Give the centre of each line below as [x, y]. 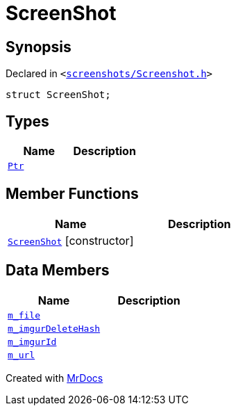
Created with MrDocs [54, 378]
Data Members [58, 271]
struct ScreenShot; [58, 95]
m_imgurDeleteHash [54, 328]
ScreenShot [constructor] [71, 240]
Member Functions [72, 194]
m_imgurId [32, 341]
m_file [24, 315]
